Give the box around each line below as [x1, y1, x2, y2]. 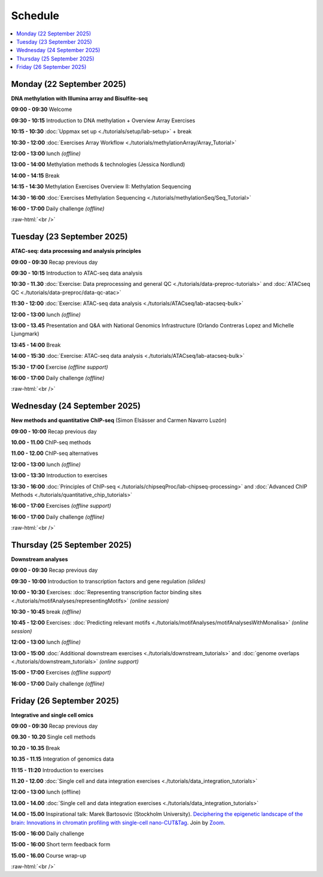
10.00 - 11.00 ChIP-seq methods [11, 438, 92, 446]
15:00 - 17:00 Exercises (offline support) [11, 669, 111, 676]
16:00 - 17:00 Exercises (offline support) [11, 502, 112, 510]
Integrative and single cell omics [11, 711, 94, 719]
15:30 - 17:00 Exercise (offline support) [11, 363, 108, 370]
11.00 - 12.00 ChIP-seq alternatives [11, 450, 99, 457]
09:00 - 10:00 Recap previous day [11, 427, 97, 435]
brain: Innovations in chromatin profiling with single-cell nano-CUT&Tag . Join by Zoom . [11, 819, 226, 826]
